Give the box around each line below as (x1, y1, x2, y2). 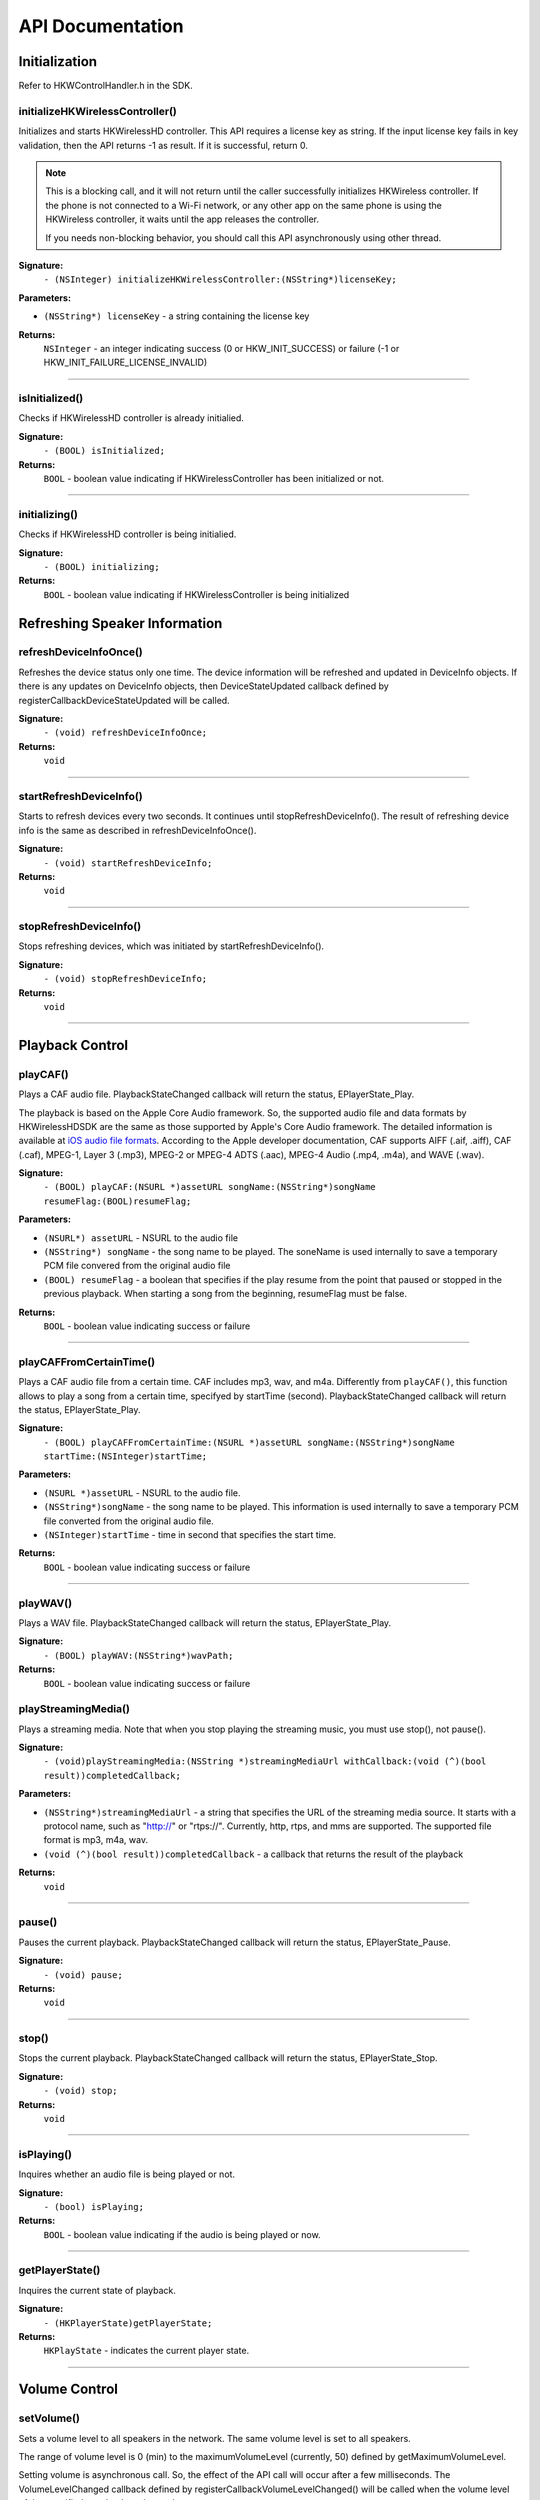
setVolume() (18, 2411, 80, 2425)
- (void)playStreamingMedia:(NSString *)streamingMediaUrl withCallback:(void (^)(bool (43, 1756, 487, 1767)
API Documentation (18, 15, 184, 37)
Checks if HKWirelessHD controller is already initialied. (18, 412, 245, 424)
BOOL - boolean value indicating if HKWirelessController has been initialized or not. (43, 472, 385, 484)
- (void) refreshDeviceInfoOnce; (43, 727, 208, 739)
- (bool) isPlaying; (43, 2201, 145, 2212)
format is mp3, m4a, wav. (43, 1834, 149, 1846)
